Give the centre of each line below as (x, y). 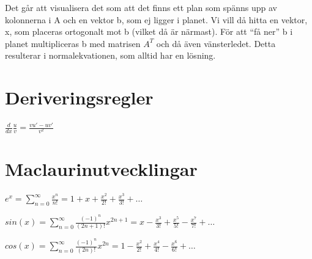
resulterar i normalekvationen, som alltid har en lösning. (110, 55)
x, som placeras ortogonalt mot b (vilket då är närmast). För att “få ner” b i (149, 31)
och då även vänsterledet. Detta (216, 43)
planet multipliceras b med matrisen (73, 43)
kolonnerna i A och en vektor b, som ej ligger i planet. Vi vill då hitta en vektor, (156, 19)
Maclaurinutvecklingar (101, 169)
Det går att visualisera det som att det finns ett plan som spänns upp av (141, 7)
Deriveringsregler (79, 97)
